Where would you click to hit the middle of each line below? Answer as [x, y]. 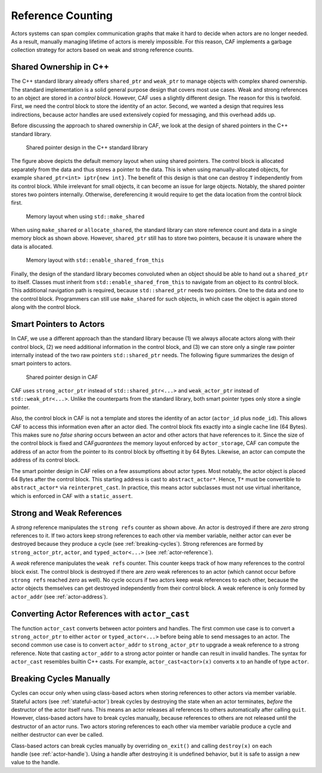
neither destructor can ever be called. [57, 735]
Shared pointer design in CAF [62, 377]
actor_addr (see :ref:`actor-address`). [59, 596]
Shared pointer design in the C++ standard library [87, 147]
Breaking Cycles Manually [61, 679]
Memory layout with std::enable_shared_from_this [95, 260]
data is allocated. [32, 246]
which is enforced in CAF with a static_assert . [72, 496]
